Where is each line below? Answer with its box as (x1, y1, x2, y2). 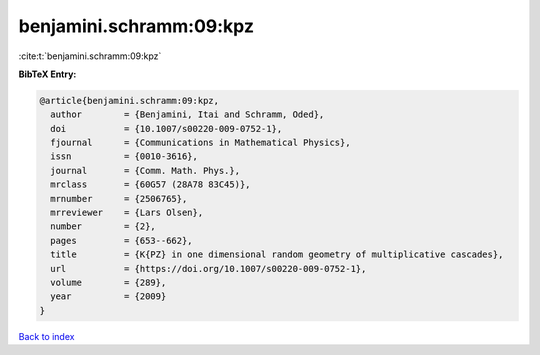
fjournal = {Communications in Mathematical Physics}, (50, 137, 351, 149)
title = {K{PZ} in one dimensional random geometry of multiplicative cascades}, (50, 249, 504, 260)
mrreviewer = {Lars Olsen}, (50, 207, 204, 219)
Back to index (18, 330, 75, 342)
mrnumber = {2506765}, (50, 193, 188, 204)
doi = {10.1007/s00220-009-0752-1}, (50, 123, 283, 134)
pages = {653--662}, (50, 235, 194, 246)
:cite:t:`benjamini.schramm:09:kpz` (18, 50, 162, 62)
